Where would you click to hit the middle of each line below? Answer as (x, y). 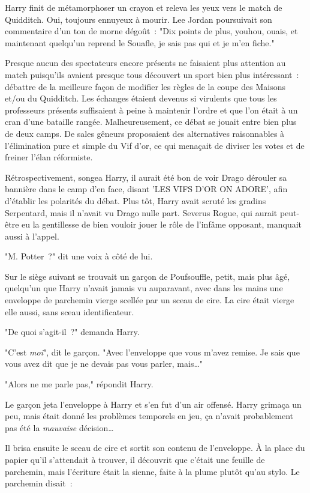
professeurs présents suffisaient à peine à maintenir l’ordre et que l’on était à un (151, 110)
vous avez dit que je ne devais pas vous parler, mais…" (104, 364)
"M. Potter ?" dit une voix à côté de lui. (79, 256)
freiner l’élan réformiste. (49, 157)
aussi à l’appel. (32, 236)
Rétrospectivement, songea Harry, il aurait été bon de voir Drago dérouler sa (146, 177)
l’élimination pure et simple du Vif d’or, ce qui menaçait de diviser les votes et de (155, 145)
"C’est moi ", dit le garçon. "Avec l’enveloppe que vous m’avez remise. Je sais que (152, 352)
